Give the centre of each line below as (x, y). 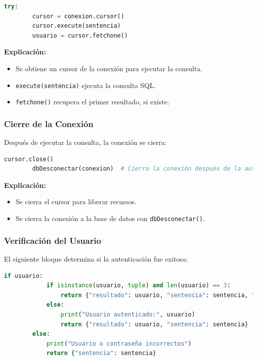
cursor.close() (29, 159)
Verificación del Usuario (53, 240)
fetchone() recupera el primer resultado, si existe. (92, 102)
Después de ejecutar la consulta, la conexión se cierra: (86, 142)
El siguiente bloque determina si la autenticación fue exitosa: (96, 258)
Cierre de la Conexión (49, 123)
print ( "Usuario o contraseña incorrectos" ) (119, 343)
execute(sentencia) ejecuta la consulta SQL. (86, 85)
